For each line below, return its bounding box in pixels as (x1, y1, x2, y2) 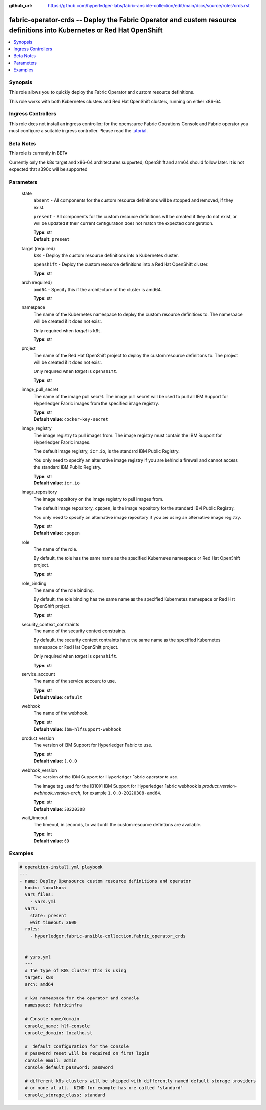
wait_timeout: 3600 (30, 919, 77, 925)
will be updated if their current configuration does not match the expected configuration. (33, 220, 214, 226)
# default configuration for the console (25, 1043, 129, 1049)
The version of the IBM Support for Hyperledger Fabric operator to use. (33, 774, 179, 780)
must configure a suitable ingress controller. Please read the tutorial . (9, 128, 148, 134)
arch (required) (21, 279, 52, 286)
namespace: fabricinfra (25, 1002, 82, 1008)
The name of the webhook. (33, 710, 89, 716)
